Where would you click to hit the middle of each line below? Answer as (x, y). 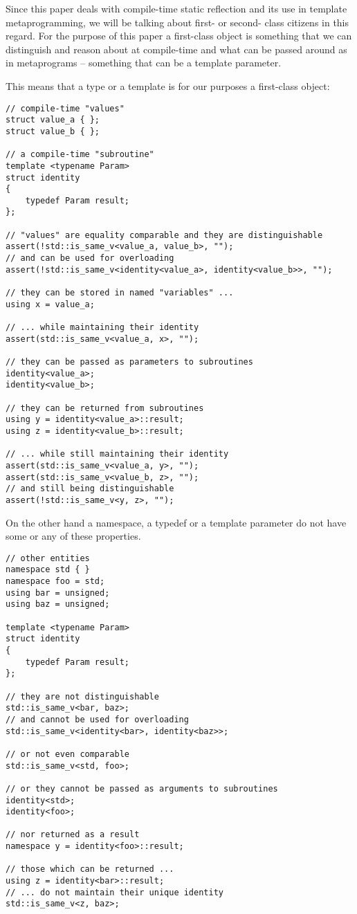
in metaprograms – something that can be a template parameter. (144, 63)
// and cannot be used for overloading (97, 719)
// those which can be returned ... (90, 869)
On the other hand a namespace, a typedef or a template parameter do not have (176, 522)
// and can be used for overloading (90, 258)
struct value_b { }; (53, 131)
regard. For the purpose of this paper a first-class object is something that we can (179, 36)
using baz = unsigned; (58, 604)
